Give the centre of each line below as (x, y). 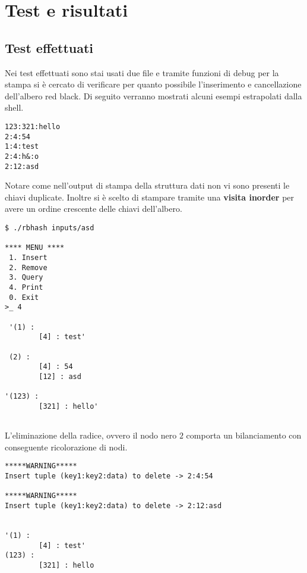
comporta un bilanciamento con (244, 435)
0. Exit (24, 297)
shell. (14, 107)
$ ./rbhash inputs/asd (50, 228)
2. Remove (28, 267)
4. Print (26, 287)
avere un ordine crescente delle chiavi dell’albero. (94, 209)
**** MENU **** (35, 248)
